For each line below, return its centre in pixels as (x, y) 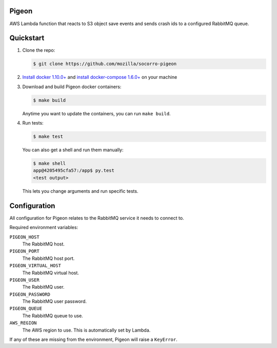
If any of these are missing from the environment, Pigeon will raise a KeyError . (94, 340)
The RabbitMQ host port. (48, 258)
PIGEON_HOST (24, 237)
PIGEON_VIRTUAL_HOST (35, 266)
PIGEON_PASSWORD (30, 294)
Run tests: (33, 123)
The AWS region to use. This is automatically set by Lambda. (86, 330)
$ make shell (50, 163)
